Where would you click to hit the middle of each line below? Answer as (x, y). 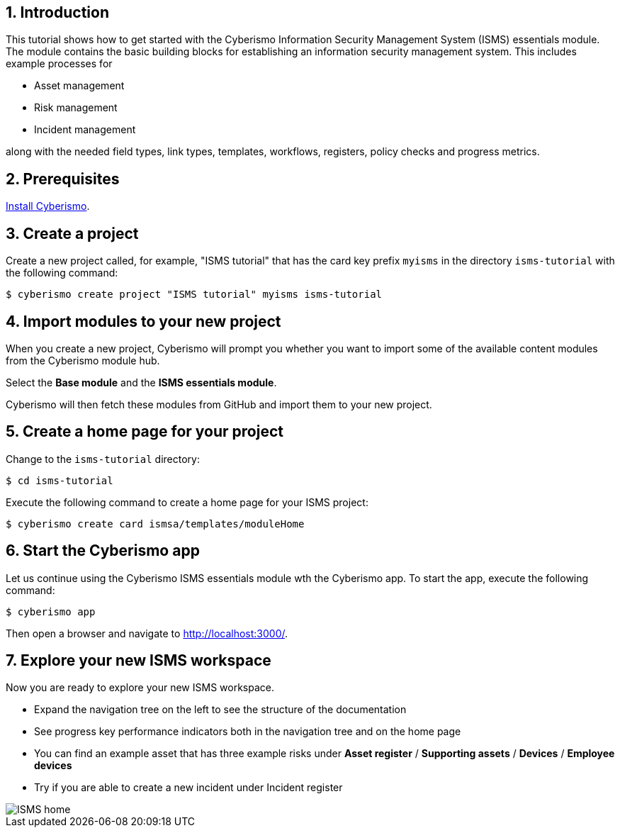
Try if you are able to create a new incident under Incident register (188, 788)
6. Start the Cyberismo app (103, 551)
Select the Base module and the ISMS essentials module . (141, 382)
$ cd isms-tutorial (60, 480)
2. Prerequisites (63, 179)
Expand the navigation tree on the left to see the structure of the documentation (220, 710)
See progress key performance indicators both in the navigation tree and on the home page (248, 732)
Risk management (76, 108)
